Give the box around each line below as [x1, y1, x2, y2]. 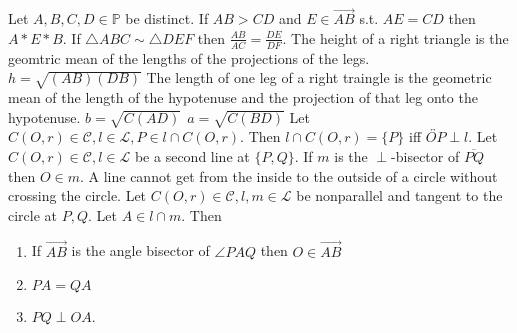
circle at [8, 204, 58, 225]
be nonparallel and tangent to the [296, 185, 503, 206]
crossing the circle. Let [8, 185, 147, 206]
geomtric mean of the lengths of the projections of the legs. [8, 47, 370, 68]
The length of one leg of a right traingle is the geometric [146, 67, 492, 88]
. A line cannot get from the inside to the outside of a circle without [79, 165, 498, 186]
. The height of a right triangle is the [282, 27, 509, 48]
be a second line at [134, 145, 250, 166]
